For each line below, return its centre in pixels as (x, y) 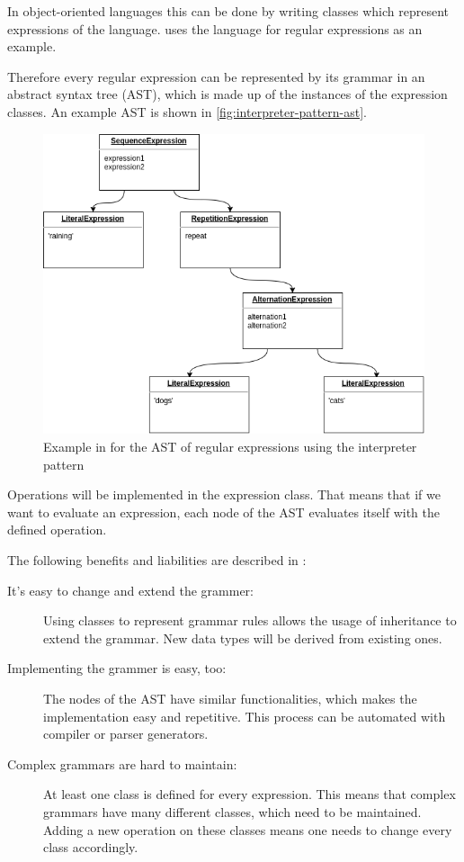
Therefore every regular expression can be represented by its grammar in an (216, 76)
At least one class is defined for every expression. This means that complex (250, 794)
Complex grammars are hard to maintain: (122, 763)
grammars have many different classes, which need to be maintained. (232, 811)
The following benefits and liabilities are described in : (157, 560)
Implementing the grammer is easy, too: (117, 668)
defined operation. (57, 530)
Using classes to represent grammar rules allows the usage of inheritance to (250, 620)
